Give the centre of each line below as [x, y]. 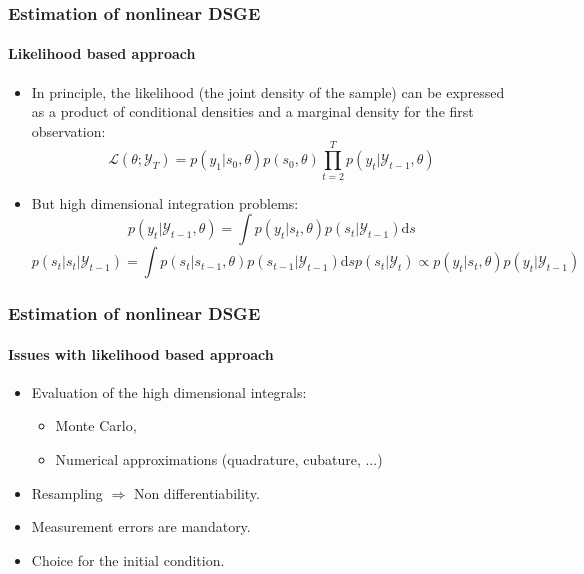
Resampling [67, 492]
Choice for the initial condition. [128, 559]
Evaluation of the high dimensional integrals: [169, 391]
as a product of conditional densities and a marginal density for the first [252, 111]
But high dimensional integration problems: [165, 202]
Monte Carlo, [96, 425]
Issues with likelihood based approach [141, 353]
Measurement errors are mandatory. [141, 526]
